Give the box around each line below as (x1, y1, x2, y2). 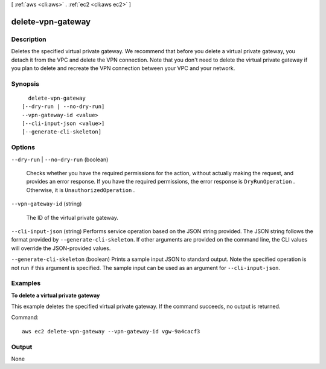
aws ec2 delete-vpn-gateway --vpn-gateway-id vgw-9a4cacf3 (22, 328, 200, 335)
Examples (11, 279, 41, 287)
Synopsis (11, 79, 39, 88)
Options (11, 143, 36, 152)
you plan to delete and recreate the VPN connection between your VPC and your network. (11, 64, 235, 72)
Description (11, 35, 46, 43)
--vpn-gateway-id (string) (11, 200, 82, 208)
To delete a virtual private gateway (11, 292, 100, 299)
